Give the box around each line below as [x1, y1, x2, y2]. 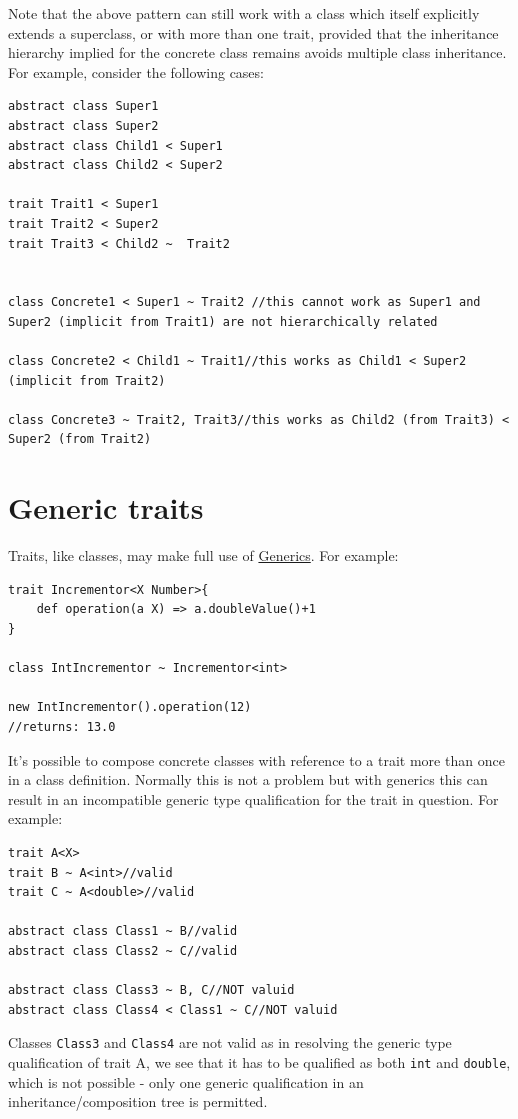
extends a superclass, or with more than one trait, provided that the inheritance [8, 22, 499, 43]
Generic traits [8, 487, 204, 528]
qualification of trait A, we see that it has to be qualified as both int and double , [8, 1051, 511, 1072]
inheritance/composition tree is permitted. [8, 1091, 268, 1112]
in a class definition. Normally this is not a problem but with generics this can [8, 769, 488, 790]
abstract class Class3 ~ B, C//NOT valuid [8, 983, 295, 998]
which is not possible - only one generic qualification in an [8, 1071, 364, 1092]
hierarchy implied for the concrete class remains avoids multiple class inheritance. [8, 42, 507, 63]
